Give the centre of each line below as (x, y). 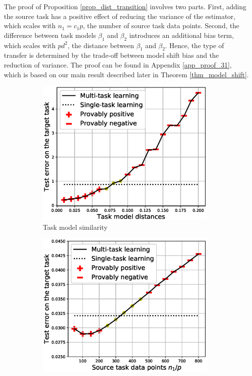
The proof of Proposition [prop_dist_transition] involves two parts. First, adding (125, 6)
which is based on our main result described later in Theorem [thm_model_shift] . (126, 74)
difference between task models (50, 35)
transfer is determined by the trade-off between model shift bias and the (111, 55)
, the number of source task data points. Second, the (161, 26)
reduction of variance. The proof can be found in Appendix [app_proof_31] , (118, 64)
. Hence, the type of (195, 45)
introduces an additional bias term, (181, 35)
